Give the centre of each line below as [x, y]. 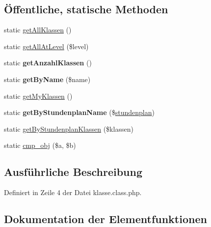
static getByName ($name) [47, 79]
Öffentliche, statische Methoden [86, 9]
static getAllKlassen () [38, 30]
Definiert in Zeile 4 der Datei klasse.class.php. [73, 192]
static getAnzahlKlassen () [48, 63]
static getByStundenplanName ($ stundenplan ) [79, 112]
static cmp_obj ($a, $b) [40, 145]
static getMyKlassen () [38, 96]
